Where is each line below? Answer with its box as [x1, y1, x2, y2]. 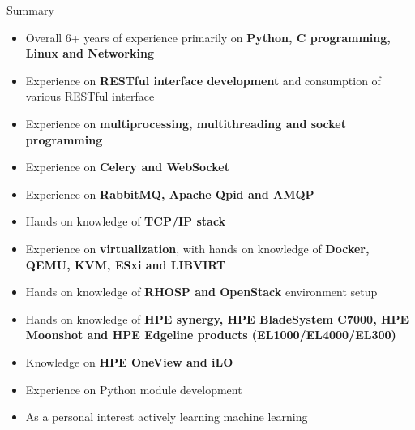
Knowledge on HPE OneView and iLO [25, 353, 233, 370]
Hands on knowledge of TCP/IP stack [25, 213, 226, 230]
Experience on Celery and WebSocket [25, 158, 229, 175]
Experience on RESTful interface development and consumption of [25, 71, 381, 88]
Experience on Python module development [25, 381, 242, 398]
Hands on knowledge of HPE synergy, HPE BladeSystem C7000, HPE [25, 310, 409, 327]
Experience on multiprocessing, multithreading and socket [25, 114, 346, 131]
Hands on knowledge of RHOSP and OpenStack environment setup [25, 283, 378, 300]
